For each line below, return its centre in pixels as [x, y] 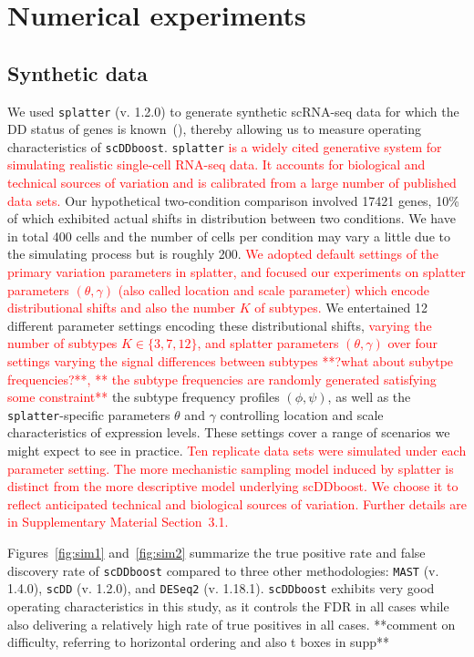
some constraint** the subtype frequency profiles [144, 397]
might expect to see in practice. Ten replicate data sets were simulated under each [237, 451]
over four [412, 343]
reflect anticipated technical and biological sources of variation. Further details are [237, 503]
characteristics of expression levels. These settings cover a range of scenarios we [229, 432]
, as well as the [369, 397]
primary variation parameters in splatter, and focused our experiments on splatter [237, 272]
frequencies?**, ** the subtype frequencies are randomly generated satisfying [222, 379]
